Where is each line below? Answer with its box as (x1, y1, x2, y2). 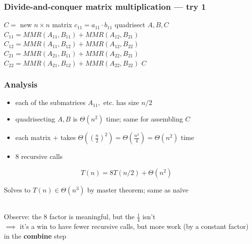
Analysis (4, 78, 38, 90)
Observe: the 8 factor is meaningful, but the (4, 211, 135, 222)
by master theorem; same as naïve (87, 184, 189, 194)
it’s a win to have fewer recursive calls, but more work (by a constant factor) (19, 221, 249, 231)
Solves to (4, 184, 31, 194)
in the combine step (4, 230, 66, 241)
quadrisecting (15, 114, 55, 123)
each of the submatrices (15, 97, 86, 107)
